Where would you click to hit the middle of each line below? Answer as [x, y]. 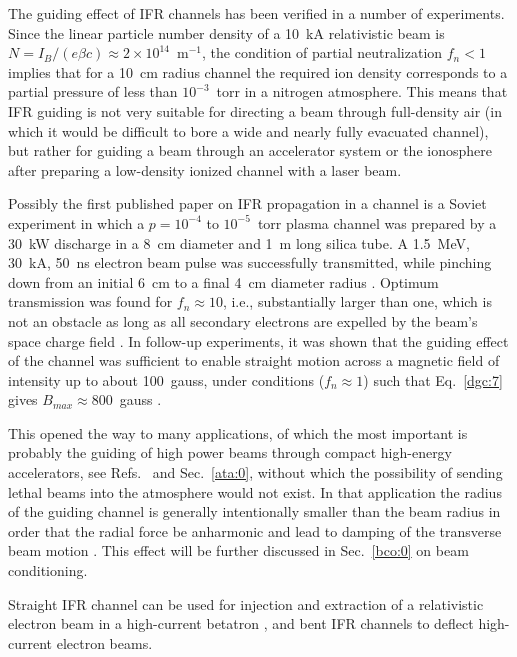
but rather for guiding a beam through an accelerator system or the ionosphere [250, 150]
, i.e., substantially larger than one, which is [357, 301]
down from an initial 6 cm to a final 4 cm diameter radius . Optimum [223, 281]
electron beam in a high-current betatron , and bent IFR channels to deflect [241, 623]
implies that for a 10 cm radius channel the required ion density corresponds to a [258, 71]
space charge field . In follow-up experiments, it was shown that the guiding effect [258, 340]
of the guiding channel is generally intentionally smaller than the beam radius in [254, 511]
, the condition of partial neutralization [322, 52]
